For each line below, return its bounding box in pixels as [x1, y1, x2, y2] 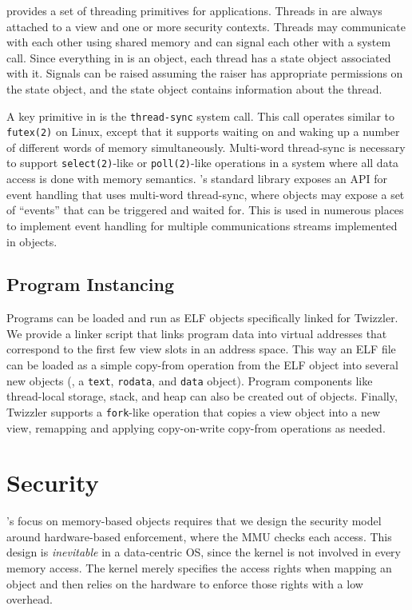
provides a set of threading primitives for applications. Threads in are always [6, 2, 382, 18]
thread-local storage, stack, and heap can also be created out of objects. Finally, [6, 388, 398, 405]
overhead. [6, 591, 53, 608]
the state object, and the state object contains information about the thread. [6, 80, 382, 97]
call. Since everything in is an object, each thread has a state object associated [6, 49, 391, 66]
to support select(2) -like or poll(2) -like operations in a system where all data [6, 154, 399, 171]
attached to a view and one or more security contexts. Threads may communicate [6, 18, 406, 34]
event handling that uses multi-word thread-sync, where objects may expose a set [6, 185, 405, 202]
